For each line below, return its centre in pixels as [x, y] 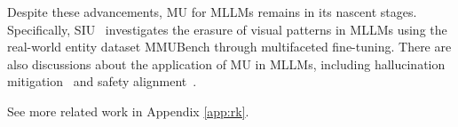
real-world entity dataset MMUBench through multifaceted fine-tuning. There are [229, 47]
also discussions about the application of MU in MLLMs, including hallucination [226, 63]
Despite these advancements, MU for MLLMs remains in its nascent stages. [212, 12]
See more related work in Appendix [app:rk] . [128, 111]
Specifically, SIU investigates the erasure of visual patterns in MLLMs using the [227, 29]
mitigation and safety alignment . [102, 81]
